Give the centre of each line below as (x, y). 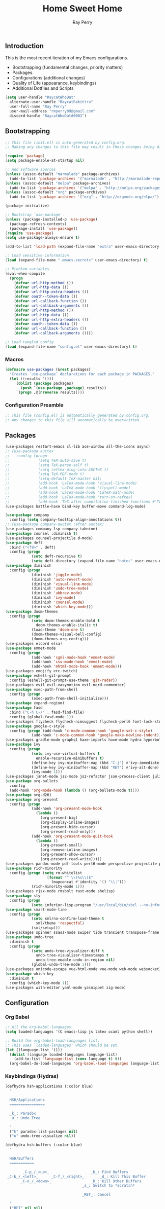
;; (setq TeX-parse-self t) (47, 465)
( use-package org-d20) (28, 795)
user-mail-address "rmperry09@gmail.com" (53, 111)
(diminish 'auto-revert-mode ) (62, 579)
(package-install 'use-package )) (44, 228)
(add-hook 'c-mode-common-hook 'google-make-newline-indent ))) (97, 735)
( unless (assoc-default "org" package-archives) (56, 192)
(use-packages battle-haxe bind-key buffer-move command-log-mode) (76, 506)
